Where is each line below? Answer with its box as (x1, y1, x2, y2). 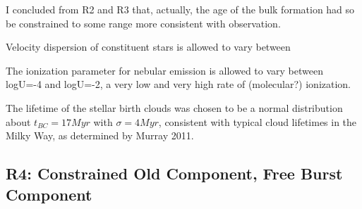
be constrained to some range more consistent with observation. (6, 15, 281, 30)
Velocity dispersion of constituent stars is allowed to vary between (6, 39, 291, 54)
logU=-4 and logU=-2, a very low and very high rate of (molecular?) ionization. (6, 77, 351, 91)
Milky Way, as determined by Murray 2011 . (6, 128, 194, 143)
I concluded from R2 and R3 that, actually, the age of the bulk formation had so (6, 2, 355, 16)
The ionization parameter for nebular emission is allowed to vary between (6, 63, 323, 77)
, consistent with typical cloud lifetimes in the (158, 114, 357, 129)
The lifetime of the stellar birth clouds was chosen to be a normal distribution (6, 100, 343, 115)
